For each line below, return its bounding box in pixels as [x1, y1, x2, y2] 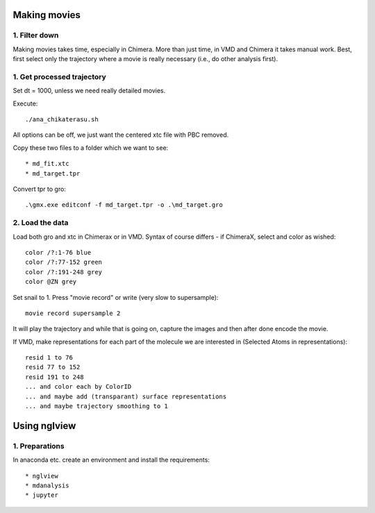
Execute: [12, 99, 38, 108]
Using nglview [12, 420, 76, 432]
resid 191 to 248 [25, 373, 84, 381]
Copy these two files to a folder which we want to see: [12, 143, 169, 152]
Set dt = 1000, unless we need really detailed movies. [12, 87, 166, 95]
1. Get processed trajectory [12, 72, 107, 81]
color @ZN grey [25, 278, 77, 286]
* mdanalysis [25, 481, 69, 489]
